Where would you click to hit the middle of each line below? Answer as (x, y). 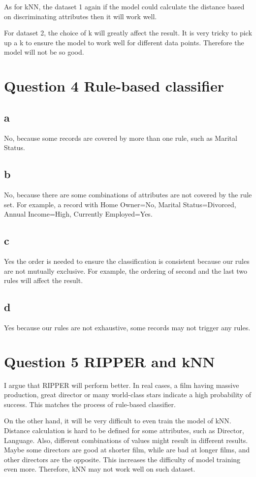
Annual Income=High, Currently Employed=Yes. (78, 214)
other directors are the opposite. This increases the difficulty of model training (122, 459)
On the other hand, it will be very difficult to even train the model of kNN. (118, 421)
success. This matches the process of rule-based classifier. (90, 404)
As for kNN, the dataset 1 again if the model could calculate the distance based (124, 6)
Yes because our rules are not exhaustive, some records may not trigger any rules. (127, 327)
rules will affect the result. (44, 280)
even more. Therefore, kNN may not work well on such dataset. (100, 469)
